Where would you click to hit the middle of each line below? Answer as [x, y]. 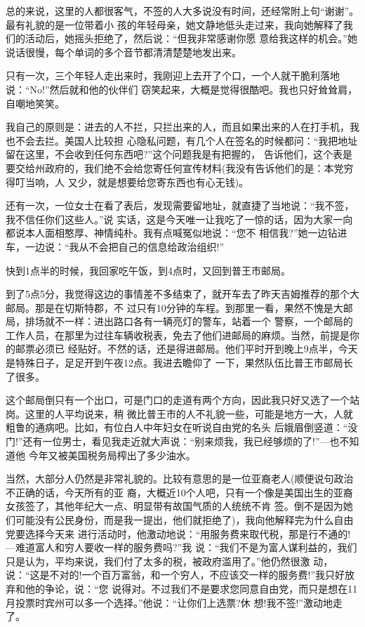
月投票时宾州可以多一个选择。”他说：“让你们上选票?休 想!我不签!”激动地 [169, 602]
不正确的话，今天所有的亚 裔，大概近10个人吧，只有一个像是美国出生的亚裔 [179, 492]
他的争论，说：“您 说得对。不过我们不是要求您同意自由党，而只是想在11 [191, 588]
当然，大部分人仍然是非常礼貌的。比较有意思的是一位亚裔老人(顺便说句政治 [180, 478]
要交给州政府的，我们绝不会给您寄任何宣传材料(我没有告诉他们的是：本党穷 [180, 167]
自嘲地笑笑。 [35, 103]
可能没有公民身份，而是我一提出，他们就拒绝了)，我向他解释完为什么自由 [184, 520]
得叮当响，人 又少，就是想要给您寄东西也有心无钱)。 [127, 181]
